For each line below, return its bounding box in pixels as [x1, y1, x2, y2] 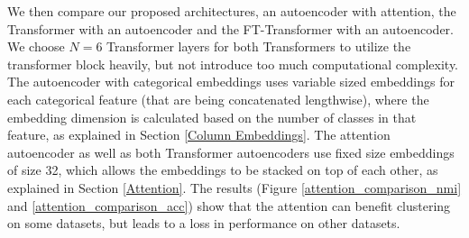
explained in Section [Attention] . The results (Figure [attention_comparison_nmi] [7, 178, 462, 197]
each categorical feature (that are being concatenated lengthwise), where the [7, 89, 429, 108]
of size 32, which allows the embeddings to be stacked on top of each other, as [7, 160, 438, 179]
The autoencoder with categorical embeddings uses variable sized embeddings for [7, 72, 455, 91]
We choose [7, 37, 65, 56]
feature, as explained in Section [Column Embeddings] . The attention [7, 125, 391, 144]
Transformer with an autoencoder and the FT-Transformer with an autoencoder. [7, 19, 454, 38]
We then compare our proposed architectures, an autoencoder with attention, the [7, 2, 456, 20]
